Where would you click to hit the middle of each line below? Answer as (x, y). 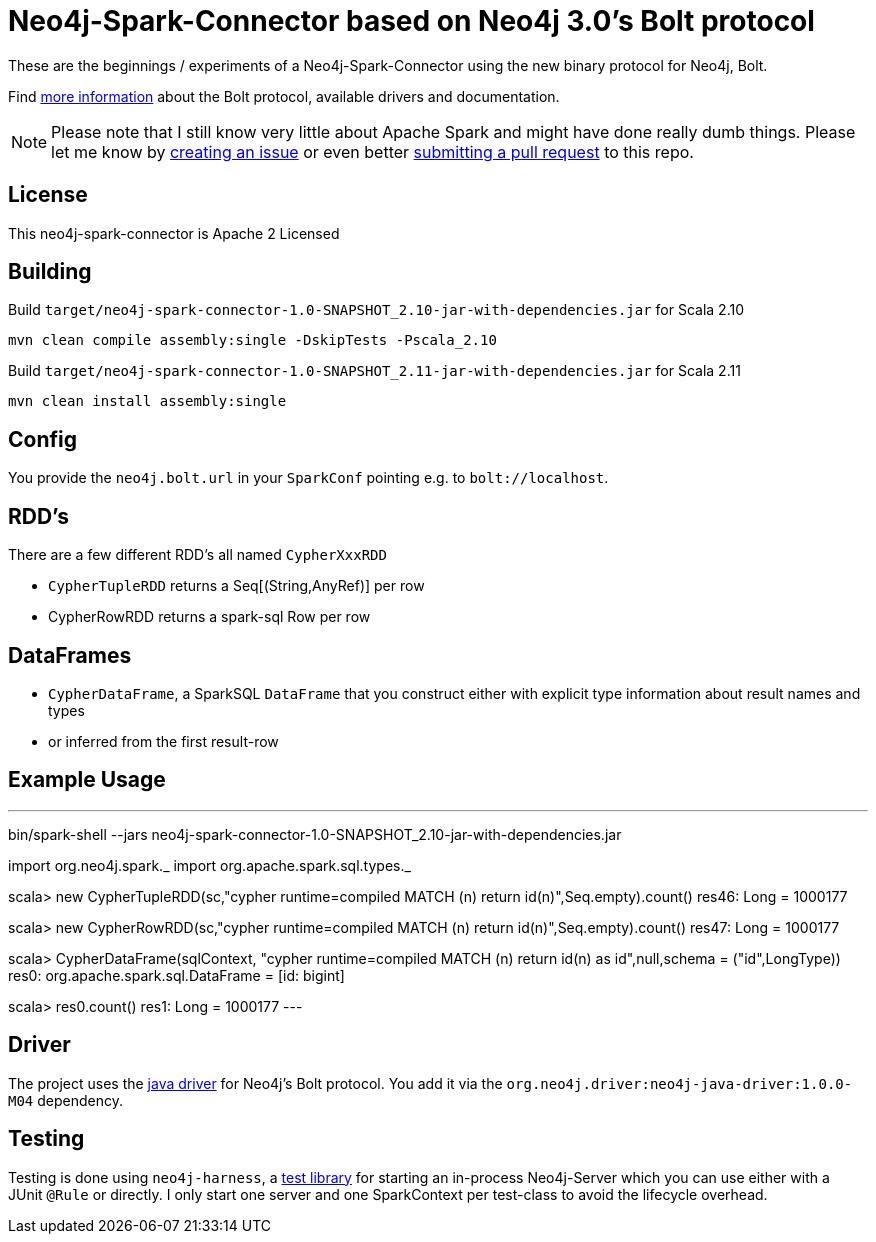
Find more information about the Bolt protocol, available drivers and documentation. (284, 96)
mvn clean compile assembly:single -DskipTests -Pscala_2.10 (252, 340)
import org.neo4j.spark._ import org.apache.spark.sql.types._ (209, 865)
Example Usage (87, 780)
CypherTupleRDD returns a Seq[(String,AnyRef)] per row (236, 586)
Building (50, 272)
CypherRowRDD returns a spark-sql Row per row (209, 617)
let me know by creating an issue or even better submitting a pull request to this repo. (372, 151)
